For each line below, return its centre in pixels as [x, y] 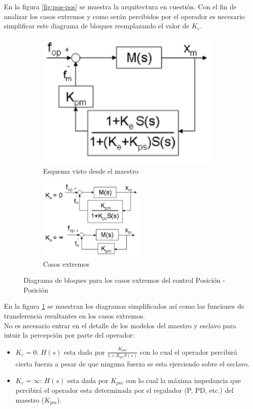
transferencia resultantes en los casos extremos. [75, 316]
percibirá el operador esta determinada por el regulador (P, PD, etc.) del [125, 390]
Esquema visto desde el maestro [91, 171]
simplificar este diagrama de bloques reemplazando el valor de [97, 26]
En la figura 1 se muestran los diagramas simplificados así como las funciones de [124, 306]
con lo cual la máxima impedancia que [183, 380]
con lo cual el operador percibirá [189, 352]
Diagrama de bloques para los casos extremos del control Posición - [124, 280]
